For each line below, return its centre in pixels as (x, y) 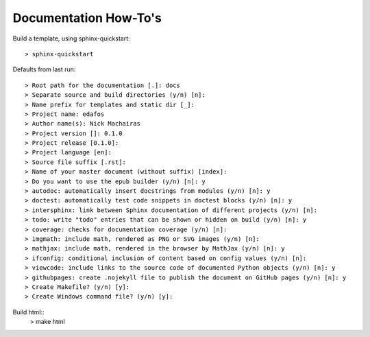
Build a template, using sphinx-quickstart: (71, 38)
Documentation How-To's (87, 18)
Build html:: (28, 312)
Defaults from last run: (44, 69)
